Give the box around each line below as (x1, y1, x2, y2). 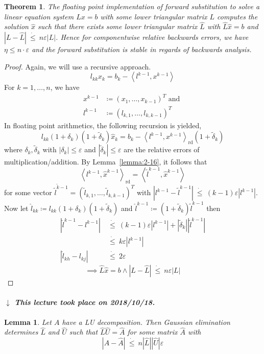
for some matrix (127, 326, 178, 337)
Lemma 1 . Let (4, 316, 52, 327)
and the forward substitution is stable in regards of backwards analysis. (32, 44, 252, 54)
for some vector (4, 187, 52, 198)
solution (4, 21, 29, 32)
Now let (4, 202, 29, 213)
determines (4, 326, 38, 337)
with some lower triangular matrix (100, 11, 207, 21)
